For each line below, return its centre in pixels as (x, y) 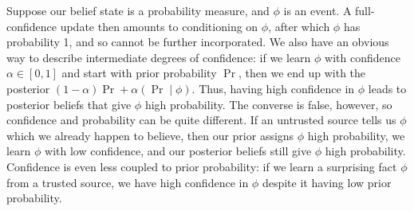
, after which (299, 26)
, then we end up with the (302, 73)
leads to (387, 88)
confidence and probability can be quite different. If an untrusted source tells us (201, 120)
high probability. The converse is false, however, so (268, 104)
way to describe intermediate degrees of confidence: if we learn (159, 57)
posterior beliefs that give (69, 104)
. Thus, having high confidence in (273, 88)
